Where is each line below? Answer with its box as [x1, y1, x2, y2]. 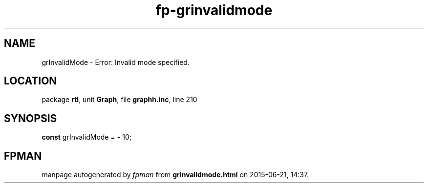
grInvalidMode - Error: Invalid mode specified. [42, 58, 190, 66]
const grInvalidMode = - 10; [42, 133, 131, 142]
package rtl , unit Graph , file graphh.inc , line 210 [42, 95, 197, 104]
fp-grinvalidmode [155, 2, 273, 19]
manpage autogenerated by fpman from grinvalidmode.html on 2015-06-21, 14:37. [42, 170, 309, 179]
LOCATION [4, 75, 57, 87]
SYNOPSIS [4, 112, 57, 125]
